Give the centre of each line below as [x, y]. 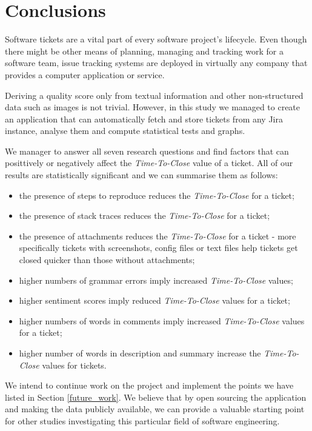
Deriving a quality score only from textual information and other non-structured [154, 95]
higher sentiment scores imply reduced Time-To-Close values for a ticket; [154, 300]
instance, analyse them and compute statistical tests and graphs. [125, 131]
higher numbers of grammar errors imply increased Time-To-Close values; [156, 280]
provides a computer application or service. [85, 74]
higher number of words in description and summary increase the [140, 353]
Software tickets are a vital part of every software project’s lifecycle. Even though [156, 39]
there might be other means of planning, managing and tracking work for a [144, 51]
